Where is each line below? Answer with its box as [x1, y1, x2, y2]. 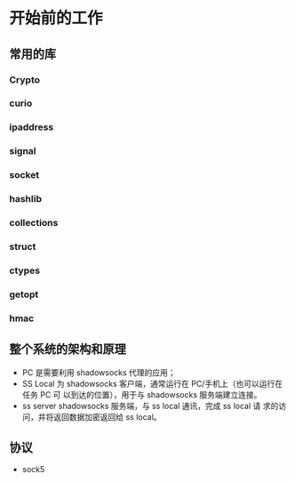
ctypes [9, 264, 41, 277]
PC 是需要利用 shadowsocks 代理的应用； [21, 366, 176, 378]
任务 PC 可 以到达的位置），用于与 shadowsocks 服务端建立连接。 [21, 389, 262, 400]
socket [9, 169, 40, 181]
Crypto [9, 73, 41, 85]
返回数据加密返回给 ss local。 [52, 411, 162, 422]
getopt [9, 288, 39, 301]
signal [9, 145, 37, 157]
